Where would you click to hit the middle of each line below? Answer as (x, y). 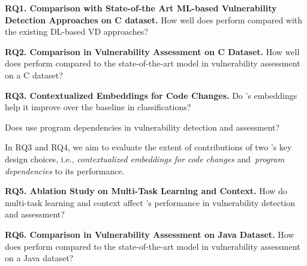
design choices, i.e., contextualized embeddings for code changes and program (145, 158)
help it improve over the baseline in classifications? (98, 107)
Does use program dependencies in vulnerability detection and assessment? (142, 127)
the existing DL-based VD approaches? (76, 31)
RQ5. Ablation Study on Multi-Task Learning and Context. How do (146, 191)
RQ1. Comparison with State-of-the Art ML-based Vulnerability (141, 8)
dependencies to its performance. (65, 170)
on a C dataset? (34, 75)
